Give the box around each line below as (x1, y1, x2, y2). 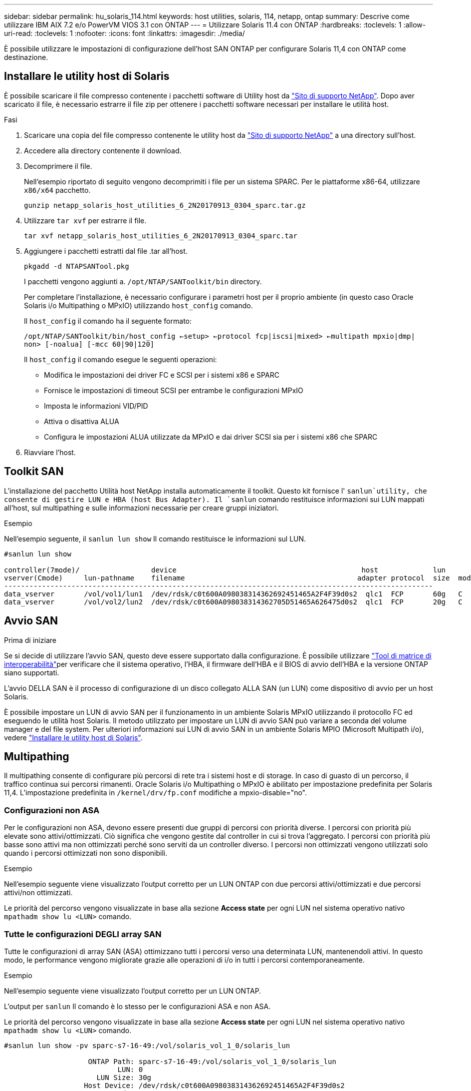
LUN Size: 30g (96, 1073, 152, 1082)
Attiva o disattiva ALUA (44, 417, 119, 426)
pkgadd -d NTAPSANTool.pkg (24, 262, 129, 270)
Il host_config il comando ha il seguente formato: (24, 316, 192, 325)
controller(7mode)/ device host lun (4, 565, 446, 574)
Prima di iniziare (4, 635, 56, 644)
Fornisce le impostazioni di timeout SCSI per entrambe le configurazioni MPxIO (44, 386, 303, 395)
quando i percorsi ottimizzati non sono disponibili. (4, 849, 168, 858)
